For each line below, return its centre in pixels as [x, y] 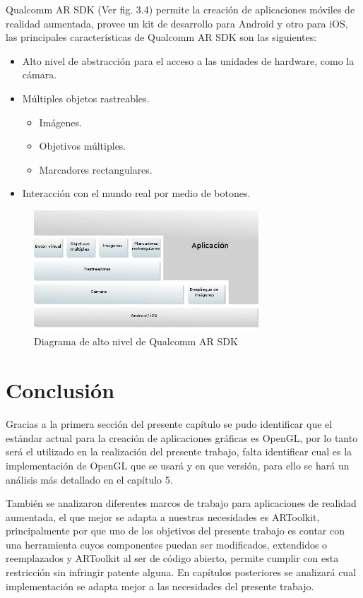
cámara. [40, 74]
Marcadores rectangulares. [96, 169]
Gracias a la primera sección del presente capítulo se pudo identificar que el [169, 424]
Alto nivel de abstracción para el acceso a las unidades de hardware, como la [188, 60]
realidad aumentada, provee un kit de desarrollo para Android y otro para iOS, [177, 23]
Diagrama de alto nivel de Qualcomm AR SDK [136, 341]
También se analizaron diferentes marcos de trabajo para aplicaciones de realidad [181, 503]
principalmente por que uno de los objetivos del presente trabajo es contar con [175, 531]
